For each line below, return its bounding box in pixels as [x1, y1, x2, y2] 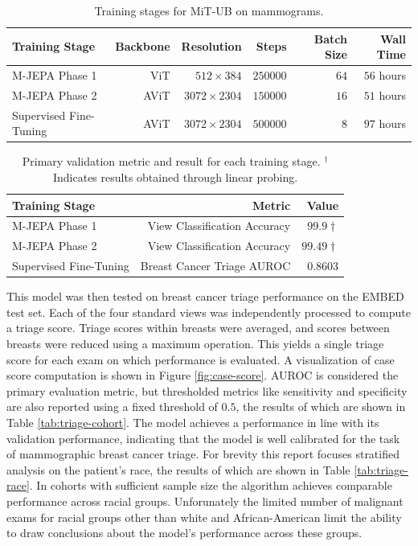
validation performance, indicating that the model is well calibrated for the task [6, 429, 400, 446]
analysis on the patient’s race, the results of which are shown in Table [6, 461, 350, 478]
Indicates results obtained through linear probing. [52, 169, 298, 185]
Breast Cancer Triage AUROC [140, 257, 291, 274]
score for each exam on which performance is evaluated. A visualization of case [6, 351, 395, 367]
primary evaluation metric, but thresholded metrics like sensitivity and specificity [6, 382, 408, 399]
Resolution [181, 38, 242, 55]
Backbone [115, 38, 170, 55]
